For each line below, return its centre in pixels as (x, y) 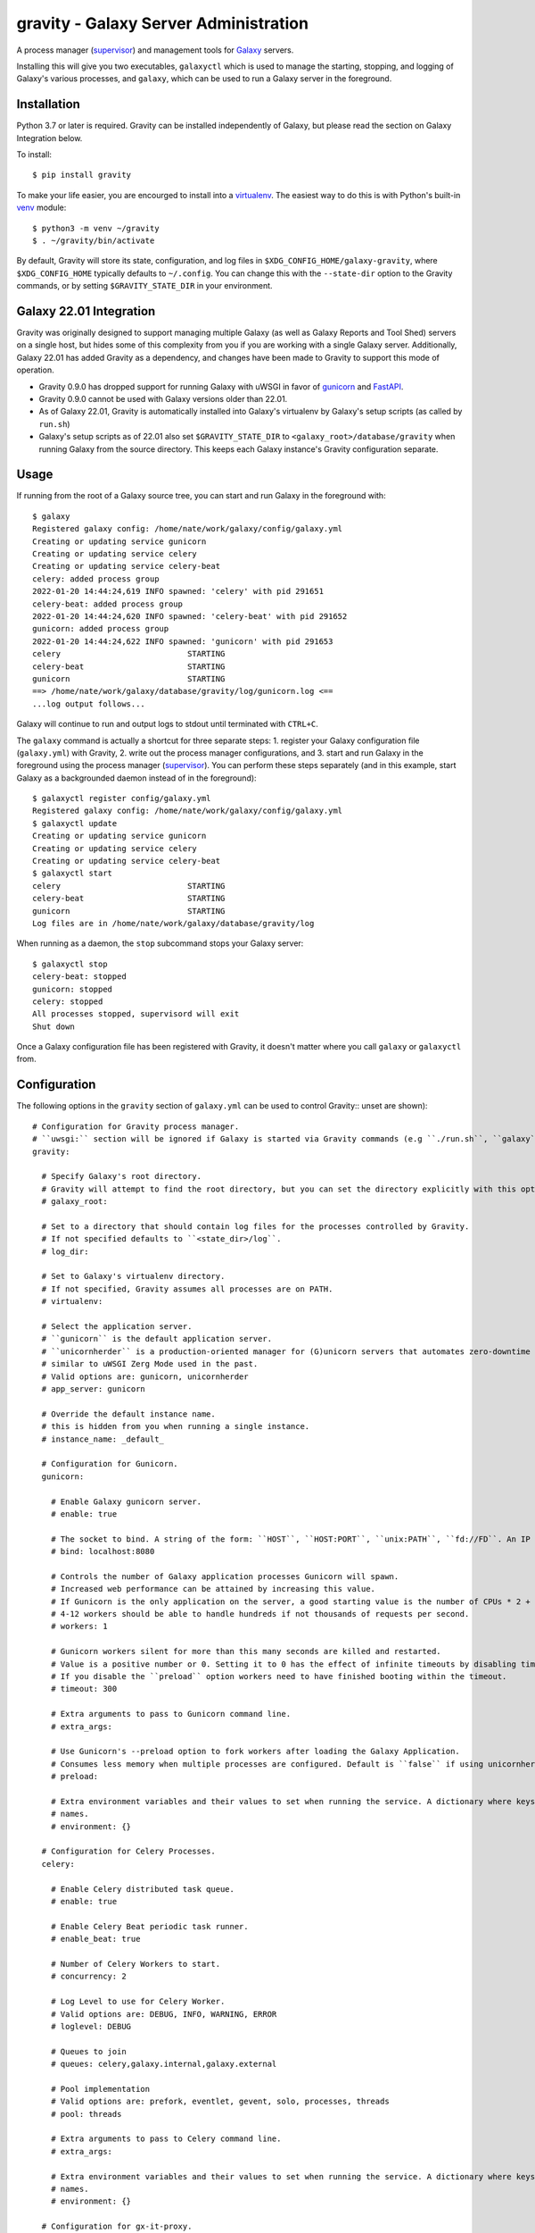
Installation (48, 104)
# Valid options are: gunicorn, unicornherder (145, 1376)
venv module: (41, 208)
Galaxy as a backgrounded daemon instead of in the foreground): (137, 778)
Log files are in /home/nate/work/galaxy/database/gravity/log (173, 923)
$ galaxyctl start (73, 874)
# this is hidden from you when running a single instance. (176, 1426)
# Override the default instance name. (128, 1414)
